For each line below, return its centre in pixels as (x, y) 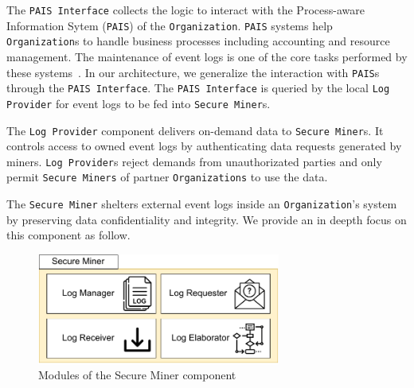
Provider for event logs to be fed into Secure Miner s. (139, 103)
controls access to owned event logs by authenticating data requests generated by (204, 146)
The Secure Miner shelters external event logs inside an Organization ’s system (202, 204)
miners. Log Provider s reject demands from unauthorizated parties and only (194, 161)
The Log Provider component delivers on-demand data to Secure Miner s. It (195, 130)
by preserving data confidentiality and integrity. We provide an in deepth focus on (207, 219)
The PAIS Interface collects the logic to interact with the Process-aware (186, 10)
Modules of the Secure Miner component (137, 375)
